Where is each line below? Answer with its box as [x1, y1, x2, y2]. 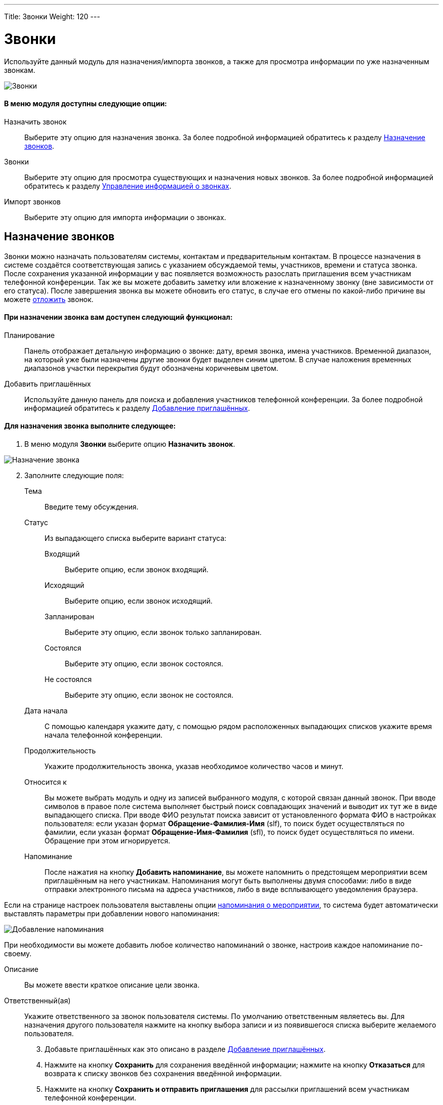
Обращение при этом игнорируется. [45, 836, 170, 845]
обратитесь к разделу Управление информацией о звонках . [24, 181, 232, 190]
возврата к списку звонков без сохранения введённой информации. [45, 1069, 282, 1078]
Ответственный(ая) [4, 996, 71, 1005]
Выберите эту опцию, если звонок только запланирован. [65, 628, 262, 636]
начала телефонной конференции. [45, 731, 163, 739]
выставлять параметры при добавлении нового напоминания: [4, 909, 220, 918]
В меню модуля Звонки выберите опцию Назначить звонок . [24, 440, 235, 448]
